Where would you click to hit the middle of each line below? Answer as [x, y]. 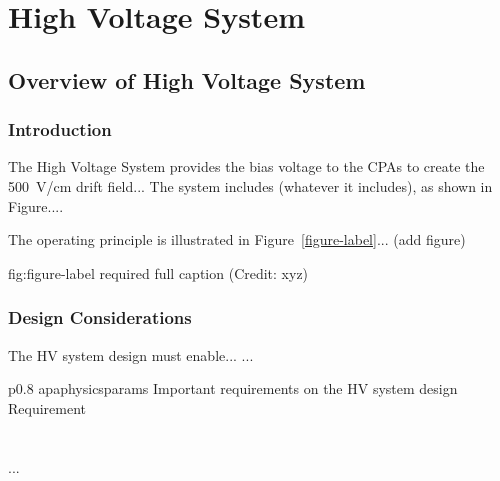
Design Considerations [100, 317]
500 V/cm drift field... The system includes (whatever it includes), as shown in [250, 185]
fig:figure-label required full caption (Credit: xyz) [158, 272]
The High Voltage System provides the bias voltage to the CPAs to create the [246, 166]
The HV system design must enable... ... [131, 354]
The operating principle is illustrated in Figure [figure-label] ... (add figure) [237, 239]
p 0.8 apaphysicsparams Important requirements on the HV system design [233, 388]
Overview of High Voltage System [187, 79]
